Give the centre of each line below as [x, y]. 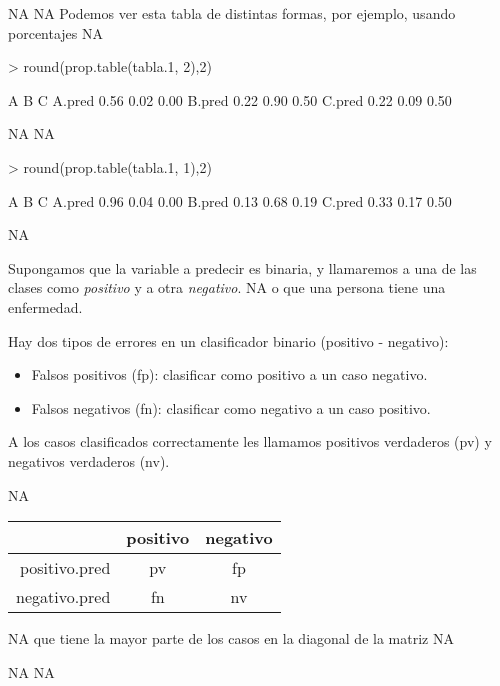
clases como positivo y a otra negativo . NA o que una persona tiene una [227, 287]
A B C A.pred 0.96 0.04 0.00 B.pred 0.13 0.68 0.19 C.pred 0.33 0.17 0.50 [230, 200]
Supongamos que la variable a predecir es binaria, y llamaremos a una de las [242, 267]
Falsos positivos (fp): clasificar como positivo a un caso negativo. [229, 374]
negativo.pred [63, 597]
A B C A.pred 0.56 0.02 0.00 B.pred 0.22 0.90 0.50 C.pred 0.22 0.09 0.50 [230, 99]
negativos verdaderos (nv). [89, 460]
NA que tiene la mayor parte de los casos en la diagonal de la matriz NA [231, 638]
